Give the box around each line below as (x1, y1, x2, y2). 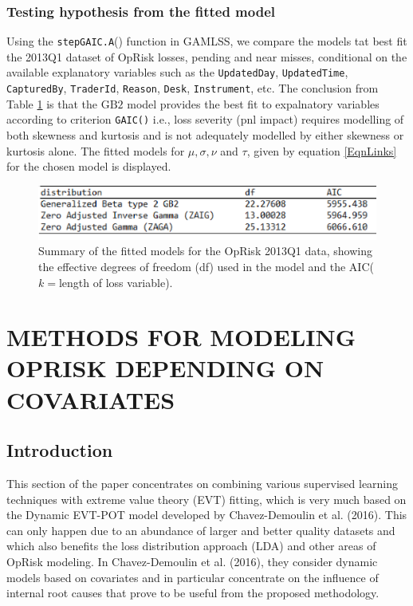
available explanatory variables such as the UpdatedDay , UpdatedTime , (6, 64, 348, 81)
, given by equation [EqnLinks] (246, 142, 397, 159)
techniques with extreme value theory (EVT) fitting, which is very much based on (6, 490, 407, 507)
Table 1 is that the (6, 95, 98, 112)
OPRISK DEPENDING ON (6, 352, 324, 384)
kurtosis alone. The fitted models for (6, 142, 185, 159)
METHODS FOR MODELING (6, 321, 356, 353)
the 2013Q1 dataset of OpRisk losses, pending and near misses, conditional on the (6, 48, 407, 65)
